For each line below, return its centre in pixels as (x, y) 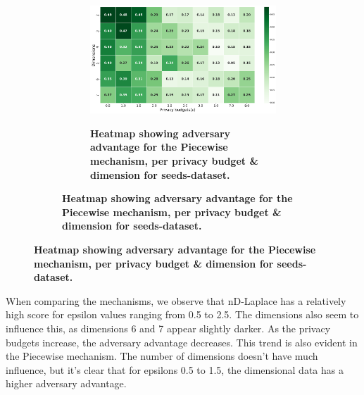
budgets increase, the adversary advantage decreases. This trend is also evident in (182, 342)
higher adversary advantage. (66, 383)
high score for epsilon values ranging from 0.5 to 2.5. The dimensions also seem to (182, 314)
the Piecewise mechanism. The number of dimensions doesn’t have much (162, 356)
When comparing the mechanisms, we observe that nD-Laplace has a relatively (176, 300)
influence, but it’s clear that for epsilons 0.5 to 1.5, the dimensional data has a (175, 369)
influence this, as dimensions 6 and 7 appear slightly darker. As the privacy (168, 328)
